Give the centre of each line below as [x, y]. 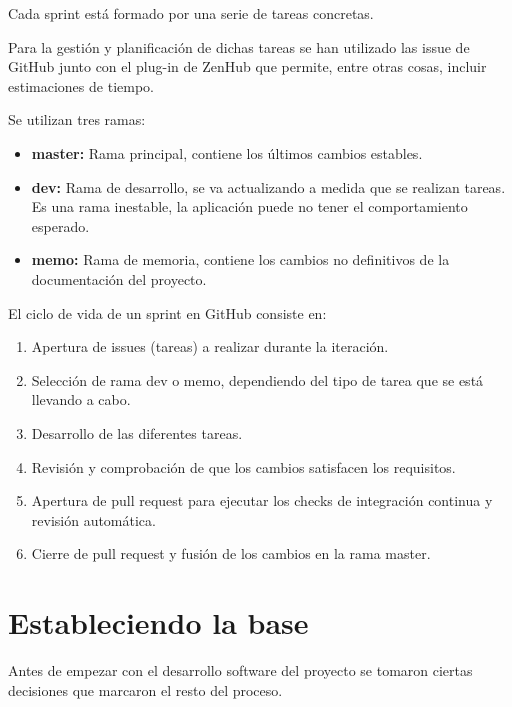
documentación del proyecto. [119, 278]
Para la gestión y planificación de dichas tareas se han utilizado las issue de [239, 46]
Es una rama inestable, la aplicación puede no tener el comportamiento [249, 206]
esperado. [60, 225]
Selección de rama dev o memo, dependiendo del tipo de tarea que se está [257, 379]
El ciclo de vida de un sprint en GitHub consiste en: [167, 312]
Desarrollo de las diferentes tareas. [137, 432]
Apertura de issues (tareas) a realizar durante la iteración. [210, 346]
